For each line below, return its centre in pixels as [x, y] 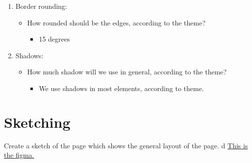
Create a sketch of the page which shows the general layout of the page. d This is [126, 145]
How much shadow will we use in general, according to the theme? [127, 72]
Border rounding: [41, 6]
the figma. [19, 155]
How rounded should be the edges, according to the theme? [116, 22]
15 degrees [54, 39]
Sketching [37, 122]
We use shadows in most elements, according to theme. [121, 88]
